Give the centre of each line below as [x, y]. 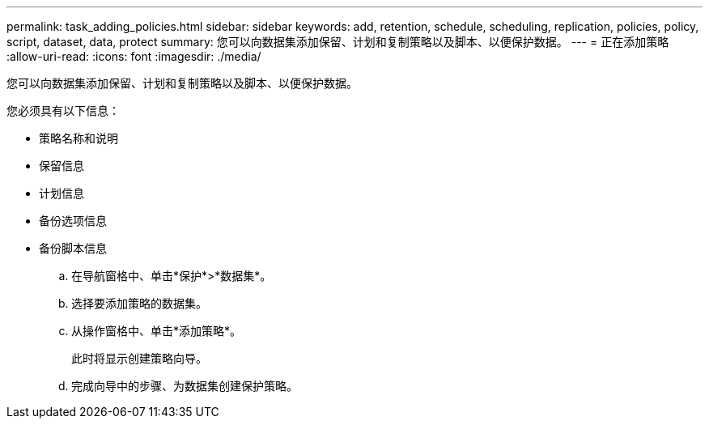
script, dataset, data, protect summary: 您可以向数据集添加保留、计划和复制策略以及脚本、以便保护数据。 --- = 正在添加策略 [338, 42]
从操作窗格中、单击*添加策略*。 [157, 331]
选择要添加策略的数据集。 [139, 303]
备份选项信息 [73, 221]
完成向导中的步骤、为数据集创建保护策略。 [185, 386]
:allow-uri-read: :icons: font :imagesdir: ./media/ [134, 56]
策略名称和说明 [79, 138]
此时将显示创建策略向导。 [139, 358]
